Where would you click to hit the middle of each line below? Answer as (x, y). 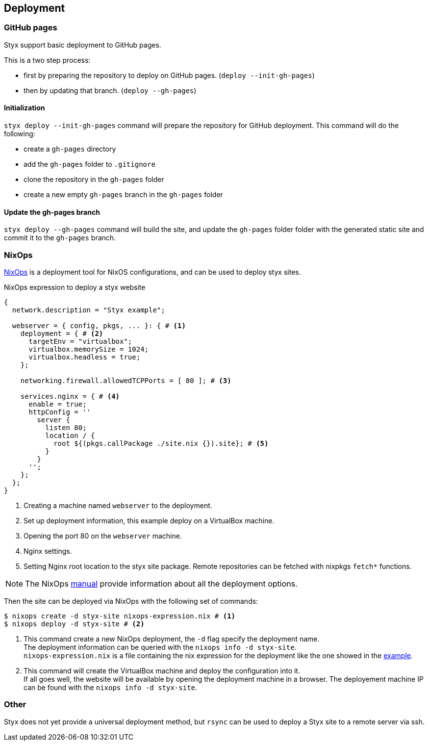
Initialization (25, 108)
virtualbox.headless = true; (85, 357)
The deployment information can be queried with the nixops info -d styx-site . (160, 647)
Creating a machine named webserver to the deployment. (118, 505)
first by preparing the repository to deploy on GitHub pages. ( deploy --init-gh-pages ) (169, 75)
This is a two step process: (47, 60)
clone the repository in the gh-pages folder (94, 180)
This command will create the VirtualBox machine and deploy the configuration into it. (162, 670)
